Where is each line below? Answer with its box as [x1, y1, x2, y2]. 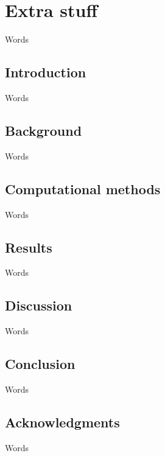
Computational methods [5, 179, 161, 198]
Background [5, 121, 82, 139]
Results [5, 237, 52, 256]
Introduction [5, 63, 86, 82]
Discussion [5, 296, 72, 315]
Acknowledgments [5, 412, 120, 431]
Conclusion [5, 354, 75, 373]
